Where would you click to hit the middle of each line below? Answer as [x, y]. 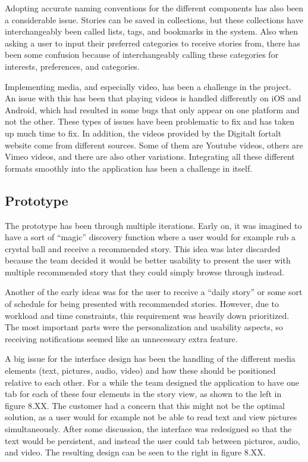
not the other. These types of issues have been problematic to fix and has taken [150, 121]
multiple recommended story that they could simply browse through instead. [144, 272]
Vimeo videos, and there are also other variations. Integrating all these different [150, 156]
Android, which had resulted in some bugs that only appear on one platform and [152, 109]
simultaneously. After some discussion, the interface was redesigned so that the [148, 429]
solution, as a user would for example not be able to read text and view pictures [151, 417]
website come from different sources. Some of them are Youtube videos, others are [154, 145]
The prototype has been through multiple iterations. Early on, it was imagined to [153, 225]
